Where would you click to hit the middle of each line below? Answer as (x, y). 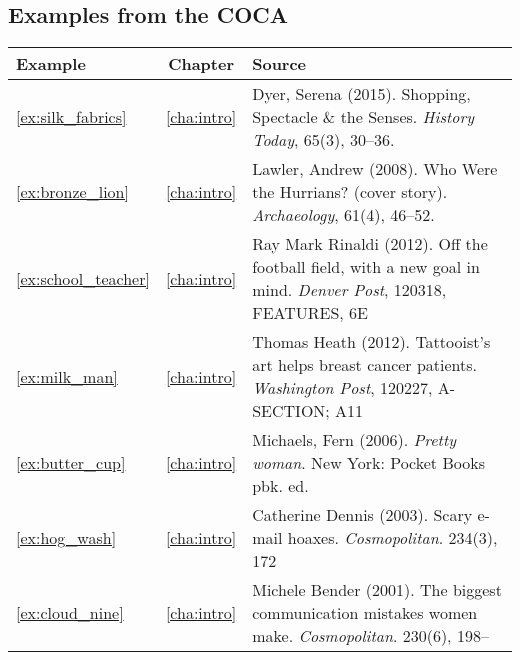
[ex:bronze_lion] (72, 192)
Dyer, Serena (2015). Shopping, (361, 94)
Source (279, 64)
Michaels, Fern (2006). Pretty (354, 440)
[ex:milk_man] (67, 376)
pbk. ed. (280, 486)
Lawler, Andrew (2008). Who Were (375, 169)
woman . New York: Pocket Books (368, 463)
